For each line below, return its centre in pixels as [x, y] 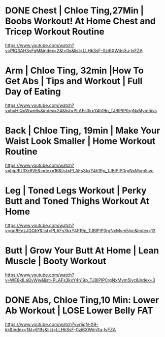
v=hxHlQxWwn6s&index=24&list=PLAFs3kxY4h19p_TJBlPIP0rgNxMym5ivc [81, 110]
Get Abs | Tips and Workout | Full [74, 81]
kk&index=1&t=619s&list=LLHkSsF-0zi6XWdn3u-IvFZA [61, 330]
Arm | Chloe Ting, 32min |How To [74, 71]
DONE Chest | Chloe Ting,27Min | [75, 11]
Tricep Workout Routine [55, 32]
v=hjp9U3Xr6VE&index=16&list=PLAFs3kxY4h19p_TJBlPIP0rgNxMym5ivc [79, 170]
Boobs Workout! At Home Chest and [81, 21]
